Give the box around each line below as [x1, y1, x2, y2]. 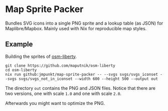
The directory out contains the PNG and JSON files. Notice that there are [5, 85, 155, 91]
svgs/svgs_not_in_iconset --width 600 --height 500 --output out [18, 76, 158, 81]
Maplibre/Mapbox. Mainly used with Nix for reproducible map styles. [5, 25, 147, 31]
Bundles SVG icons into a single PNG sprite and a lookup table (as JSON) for [5, 20, 163, 26]
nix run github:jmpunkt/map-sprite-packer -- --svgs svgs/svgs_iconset [5, 72, 158, 77]
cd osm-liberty [5, 67, 37, 72]
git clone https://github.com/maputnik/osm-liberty [5, 63, 115, 68]
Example [5, 40, 33, 49]
